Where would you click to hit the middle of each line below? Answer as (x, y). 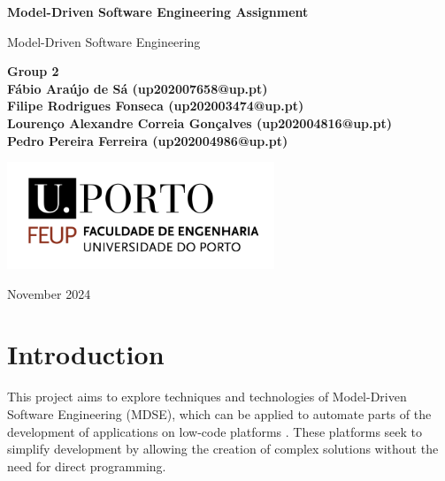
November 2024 (49, 293)
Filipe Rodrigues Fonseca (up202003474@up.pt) (156, 106)
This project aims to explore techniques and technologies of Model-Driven (207, 397)
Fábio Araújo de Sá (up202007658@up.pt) (138, 88)
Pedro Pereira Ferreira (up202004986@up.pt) (148, 140)
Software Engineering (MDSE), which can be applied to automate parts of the (219, 414)
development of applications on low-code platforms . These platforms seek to (215, 431)
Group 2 (33, 71)
